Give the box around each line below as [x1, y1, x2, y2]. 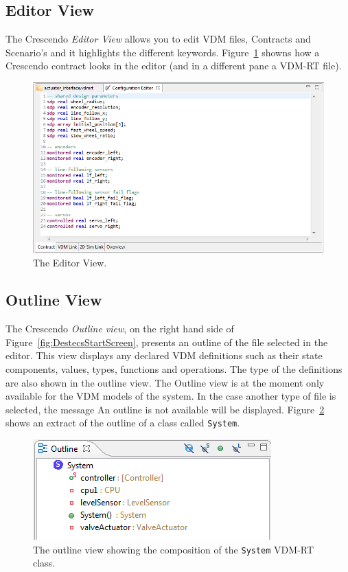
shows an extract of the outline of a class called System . [5, 415, 240, 430]
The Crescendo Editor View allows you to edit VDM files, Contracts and [5, 32, 311, 46]
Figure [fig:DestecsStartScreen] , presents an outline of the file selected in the [5, 334, 328, 349]
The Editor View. [33, 255, 107, 270]
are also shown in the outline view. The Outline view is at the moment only [5, 375, 325, 389]
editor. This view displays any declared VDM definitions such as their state [5, 348, 323, 363]
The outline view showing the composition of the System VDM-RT [33, 542, 314, 556]
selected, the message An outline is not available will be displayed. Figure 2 [5, 402, 325, 416]
